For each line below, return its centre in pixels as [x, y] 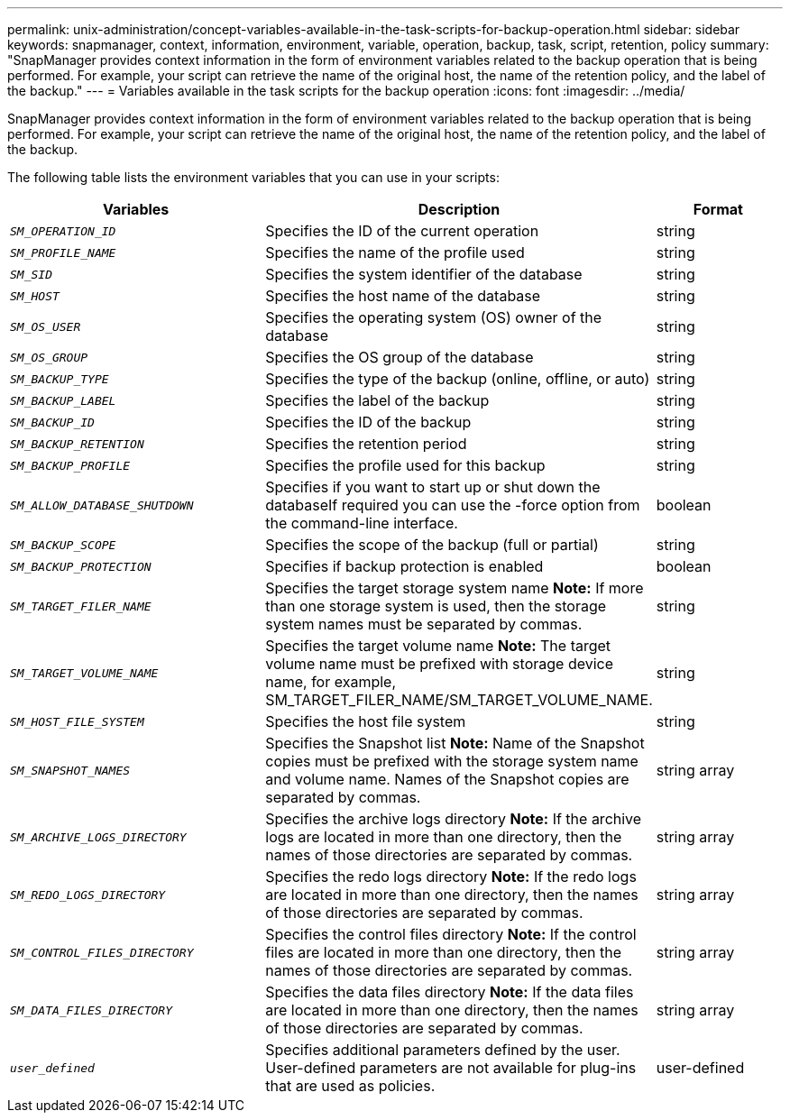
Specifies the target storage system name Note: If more [455, 588]
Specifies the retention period [366, 444]
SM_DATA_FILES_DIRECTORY [92, 1010]
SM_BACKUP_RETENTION [77, 444]
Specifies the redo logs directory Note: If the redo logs [451, 877]
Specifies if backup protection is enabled [404, 566]
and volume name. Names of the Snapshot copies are [447, 779]
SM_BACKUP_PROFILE [70, 465]
